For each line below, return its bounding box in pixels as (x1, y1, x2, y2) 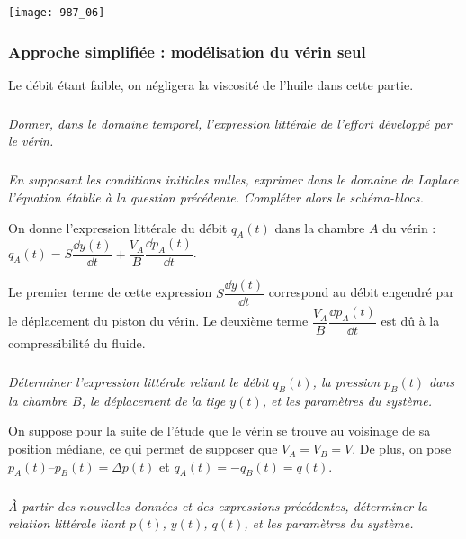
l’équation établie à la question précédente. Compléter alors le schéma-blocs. (8, 188, 424, 206)
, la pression (312, 373, 381, 391)
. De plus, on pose (352, 439, 452, 458)
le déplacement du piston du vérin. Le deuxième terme (8, 311, 309, 330)
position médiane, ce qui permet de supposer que (8, 439, 278, 458)
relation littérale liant (8, 514, 125, 533)
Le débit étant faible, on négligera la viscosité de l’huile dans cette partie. (8, 75, 414, 94)
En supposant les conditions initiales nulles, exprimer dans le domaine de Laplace (8, 170, 459, 189)
